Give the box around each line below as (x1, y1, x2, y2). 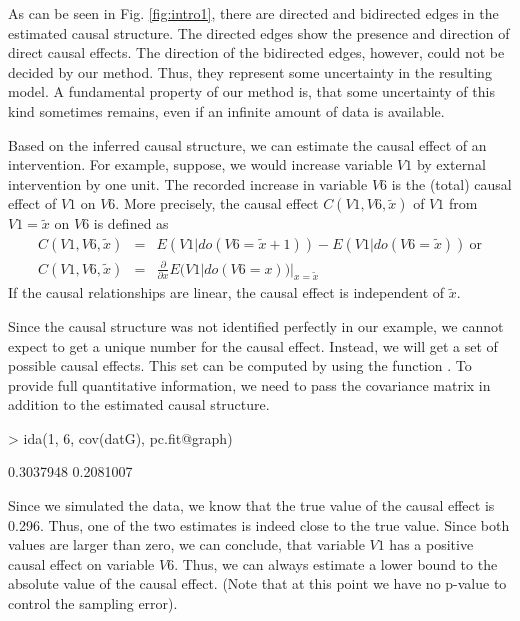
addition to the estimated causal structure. (8, 394, 270, 415)
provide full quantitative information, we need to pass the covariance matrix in (8, 374, 491, 395)
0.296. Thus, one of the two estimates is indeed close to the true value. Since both (8, 514, 510, 535)
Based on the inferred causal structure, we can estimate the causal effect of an (8, 134, 487, 155)
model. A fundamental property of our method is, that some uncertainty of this (8, 81, 495, 102)
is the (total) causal (391, 173, 512, 194)
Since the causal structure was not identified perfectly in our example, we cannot (8, 315, 504, 336)
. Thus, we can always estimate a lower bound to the (174, 553, 498, 574)
